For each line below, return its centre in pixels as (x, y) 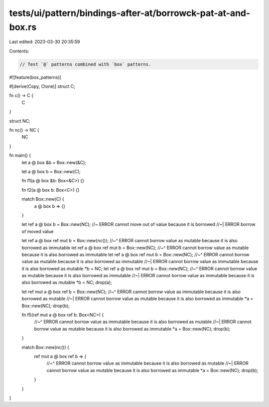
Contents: (19, 51)
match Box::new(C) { (43, 199)
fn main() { (20, 155)
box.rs (23, 27)
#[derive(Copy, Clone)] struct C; (42, 86)
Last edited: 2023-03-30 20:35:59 (45, 42)
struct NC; (20, 121)
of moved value (38, 231)
